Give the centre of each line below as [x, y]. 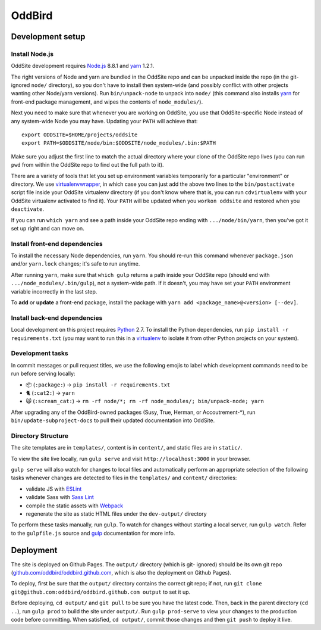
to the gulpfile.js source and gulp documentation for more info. [93, 533]
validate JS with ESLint [54, 489]
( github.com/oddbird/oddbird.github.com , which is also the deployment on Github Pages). [121, 573]
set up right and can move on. [48, 228]
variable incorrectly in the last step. [54, 291]
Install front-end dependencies [57, 244]
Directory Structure [40, 436]
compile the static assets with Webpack [75, 506]
